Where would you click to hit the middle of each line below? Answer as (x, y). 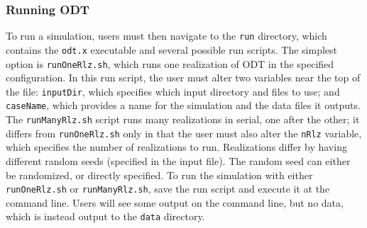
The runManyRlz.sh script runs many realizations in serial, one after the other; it (183, 119)
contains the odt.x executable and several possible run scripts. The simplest (172, 49)
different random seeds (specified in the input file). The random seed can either (178, 161)
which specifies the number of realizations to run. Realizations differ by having (176, 147)
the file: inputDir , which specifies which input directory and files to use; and (173, 91)
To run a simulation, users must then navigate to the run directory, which (166, 36)
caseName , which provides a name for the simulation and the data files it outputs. (183, 105)
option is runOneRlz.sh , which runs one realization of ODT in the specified (170, 63)
